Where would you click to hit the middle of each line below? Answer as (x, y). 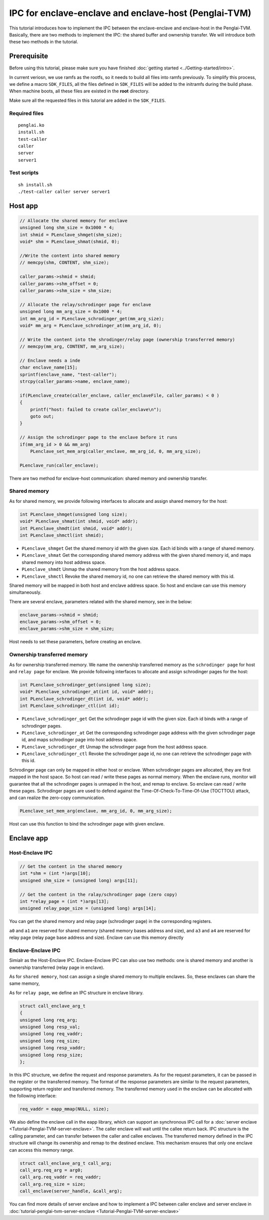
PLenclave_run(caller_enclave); (59, 465)
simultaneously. (25, 592)
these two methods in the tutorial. (44, 42)
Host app (24, 205)
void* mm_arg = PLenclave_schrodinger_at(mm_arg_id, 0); (91, 325)
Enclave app (29, 838)
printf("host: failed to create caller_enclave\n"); (96, 409)
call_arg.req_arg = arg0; (51, 1170)
